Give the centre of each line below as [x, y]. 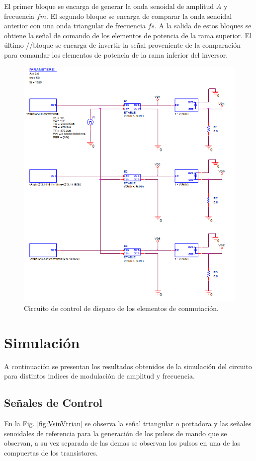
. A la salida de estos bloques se [203, 26]
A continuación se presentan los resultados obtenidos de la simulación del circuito [128, 366]
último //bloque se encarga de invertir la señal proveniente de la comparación [122, 45]
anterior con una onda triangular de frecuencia [75, 26]
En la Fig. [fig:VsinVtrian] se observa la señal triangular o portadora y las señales [128, 423]
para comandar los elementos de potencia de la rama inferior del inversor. [116, 54]
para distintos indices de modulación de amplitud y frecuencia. [99, 376]
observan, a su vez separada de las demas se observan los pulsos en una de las [122, 443]
